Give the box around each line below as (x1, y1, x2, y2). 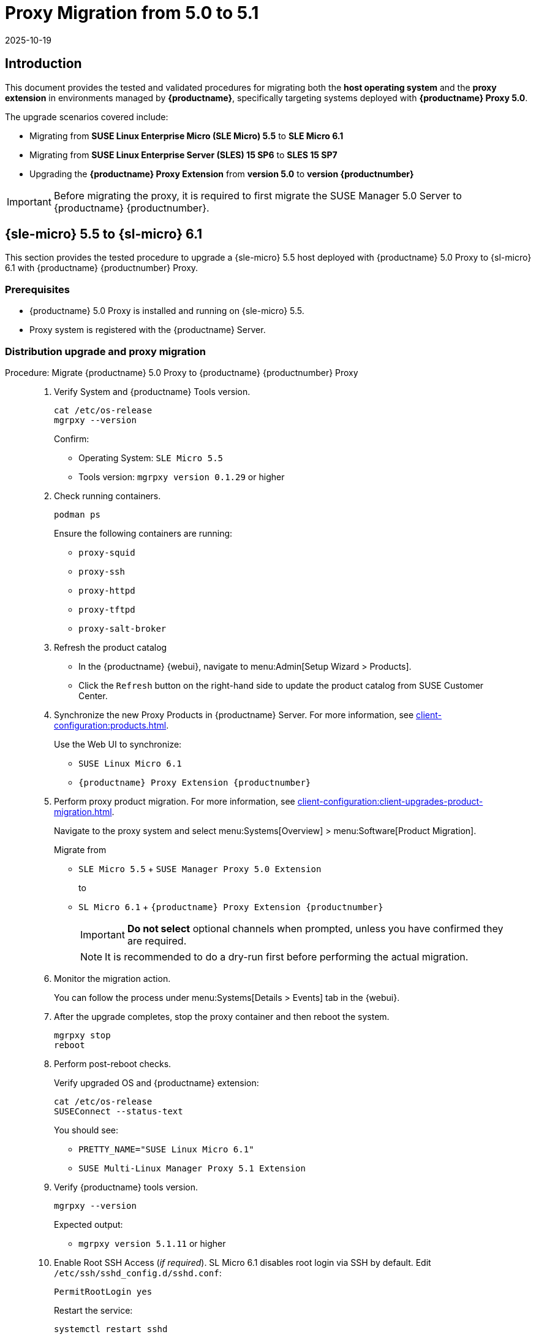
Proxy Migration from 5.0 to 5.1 (5, 2, 259, 23)
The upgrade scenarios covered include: (5, 111, 168, 122)
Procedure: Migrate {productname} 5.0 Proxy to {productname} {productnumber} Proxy (5, 367, 358, 378)
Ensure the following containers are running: (54, 527, 233, 538)
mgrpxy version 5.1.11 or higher (78, 1238, 226, 1249)
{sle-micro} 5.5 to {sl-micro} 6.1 (5, 226, 203, 242)
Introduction (5, 56, 82, 72)
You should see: (54, 1124, 119, 1135)
